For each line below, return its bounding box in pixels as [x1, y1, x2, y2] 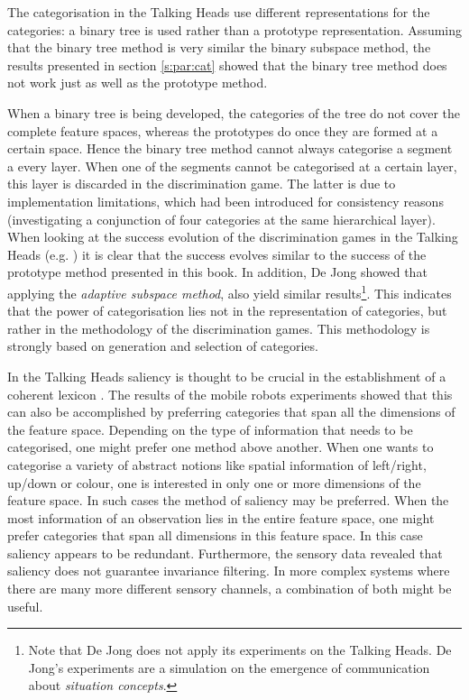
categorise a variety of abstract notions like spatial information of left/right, [7, 455, 427, 474]
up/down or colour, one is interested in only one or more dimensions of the [7, 473, 421, 492]
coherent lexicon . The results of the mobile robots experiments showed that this [7, 384, 453, 403]
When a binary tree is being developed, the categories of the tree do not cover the [7, 103, 460, 122]
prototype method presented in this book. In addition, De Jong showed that [7, 262, 428, 281]
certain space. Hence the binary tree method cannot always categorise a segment [7, 139, 453, 158]
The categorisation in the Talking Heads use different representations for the [7, 3, 430, 21]
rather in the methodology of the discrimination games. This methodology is [7, 318, 430, 337]
